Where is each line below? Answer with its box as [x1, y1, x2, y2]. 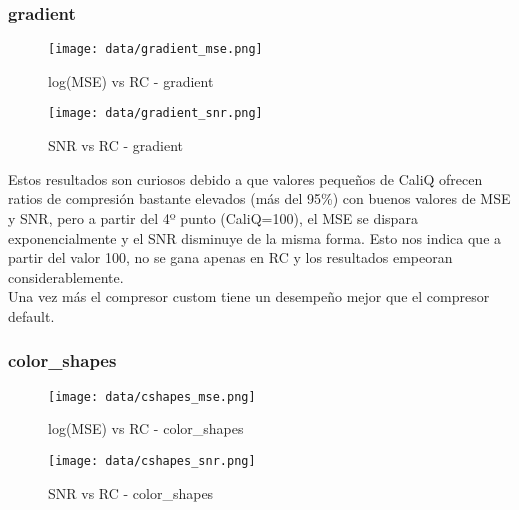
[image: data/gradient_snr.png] [48, 106, 263, 121]
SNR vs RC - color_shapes [48, 482, 214, 503]
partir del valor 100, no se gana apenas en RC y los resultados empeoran [8, 247, 453, 268]
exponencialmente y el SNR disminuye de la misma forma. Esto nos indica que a [8, 227, 502, 248]
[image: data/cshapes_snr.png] [48, 453, 256, 468]
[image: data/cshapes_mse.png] [48, 389, 256, 404]
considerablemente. [8, 266, 124, 287]
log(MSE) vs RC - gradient [48, 70, 214, 91]
